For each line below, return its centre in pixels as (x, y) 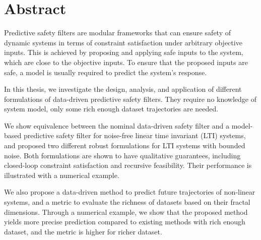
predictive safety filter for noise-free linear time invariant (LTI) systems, (135, 135)
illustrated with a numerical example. (62, 175)
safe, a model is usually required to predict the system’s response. (106, 72)
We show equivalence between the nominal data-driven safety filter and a (117, 125)
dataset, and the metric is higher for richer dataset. (83, 231)
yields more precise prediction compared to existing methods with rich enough (125, 222)
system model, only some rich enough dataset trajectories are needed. (111, 109)
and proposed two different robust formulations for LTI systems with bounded (125, 145)
